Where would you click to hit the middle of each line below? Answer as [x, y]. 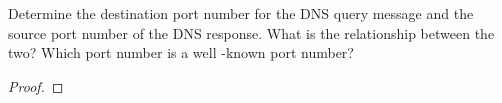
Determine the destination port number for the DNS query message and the [241, 13]
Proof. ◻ [36, 85]
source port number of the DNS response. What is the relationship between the [251, 32]
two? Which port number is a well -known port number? [181, 52]
